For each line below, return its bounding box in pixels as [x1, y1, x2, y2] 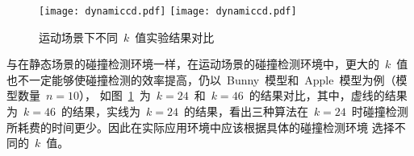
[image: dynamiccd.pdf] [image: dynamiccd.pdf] [39, 6, 297, 17]
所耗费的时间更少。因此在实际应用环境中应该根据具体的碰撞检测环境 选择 [6, 118, 395, 135]
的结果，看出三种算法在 [183, 103, 308, 120]
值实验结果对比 [135, 28, 215, 45]
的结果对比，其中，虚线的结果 [249, 87, 408, 104]
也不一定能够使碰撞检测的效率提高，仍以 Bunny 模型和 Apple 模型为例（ [6, 71, 396, 88]
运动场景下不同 [39, 28, 118, 45]
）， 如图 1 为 [79, 87, 151, 104]
